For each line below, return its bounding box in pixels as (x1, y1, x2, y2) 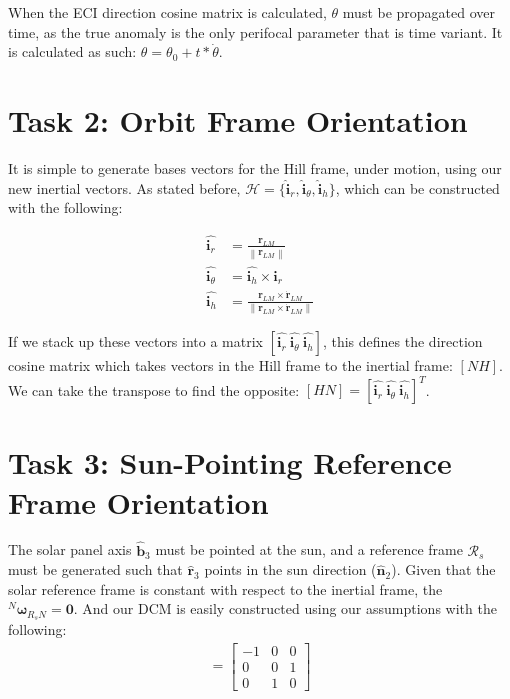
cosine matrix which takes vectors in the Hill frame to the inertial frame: (8, 355, 453, 376)
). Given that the (391, 559, 496, 580)
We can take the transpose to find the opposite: (8, 379, 300, 400)
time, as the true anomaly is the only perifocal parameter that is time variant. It (8, 21, 503, 42)
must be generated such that (8, 559, 183, 580)
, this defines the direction (322, 331, 483, 352)
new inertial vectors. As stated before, (8, 177, 241, 198)
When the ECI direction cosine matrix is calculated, (8, 2, 327, 22)
